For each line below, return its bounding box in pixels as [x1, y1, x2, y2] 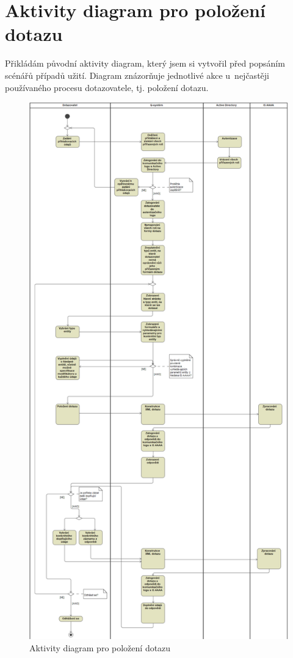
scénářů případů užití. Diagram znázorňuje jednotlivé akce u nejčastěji [5, 68, 269, 81]
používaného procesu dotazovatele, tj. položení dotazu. [5, 81, 209, 93]
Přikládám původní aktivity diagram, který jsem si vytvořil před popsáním [5, 57, 285, 70]
